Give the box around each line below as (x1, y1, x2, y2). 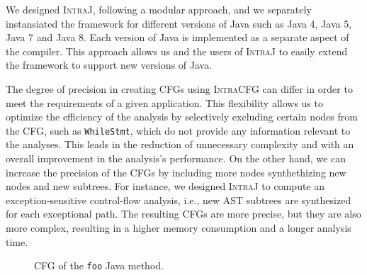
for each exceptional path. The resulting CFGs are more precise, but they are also (6, 206, 361, 221)
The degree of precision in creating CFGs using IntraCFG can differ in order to (6, 81, 353, 96)
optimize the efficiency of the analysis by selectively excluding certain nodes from (6, 109, 358, 124)
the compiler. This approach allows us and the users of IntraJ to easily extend (6, 43, 348, 58)
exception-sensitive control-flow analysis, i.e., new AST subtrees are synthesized (6, 192, 351, 207)
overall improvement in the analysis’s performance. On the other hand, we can (6, 151, 346, 165)
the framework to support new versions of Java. (6, 57, 213, 72)
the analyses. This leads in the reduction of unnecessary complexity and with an (6, 137, 354, 152)
